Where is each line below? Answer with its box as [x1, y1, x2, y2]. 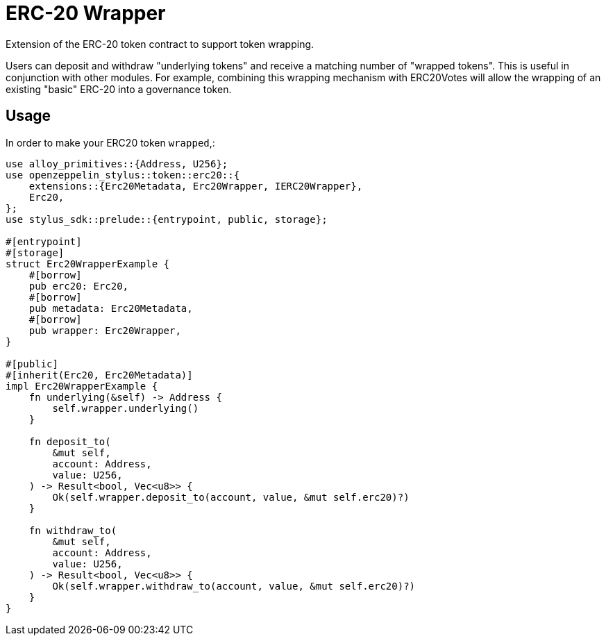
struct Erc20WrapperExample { [6, 258, 170, 269]
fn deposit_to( [28, 435, 111, 447]
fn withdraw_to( [28, 524, 117, 536]
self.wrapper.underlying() [52, 402, 199, 414]
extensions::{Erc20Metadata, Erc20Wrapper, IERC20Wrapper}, [28, 180, 363, 192]
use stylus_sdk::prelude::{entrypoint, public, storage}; [6, 213, 328, 225]
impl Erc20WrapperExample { [6, 380, 158, 392]
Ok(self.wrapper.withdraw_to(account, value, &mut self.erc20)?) [52, 580, 416, 592]
